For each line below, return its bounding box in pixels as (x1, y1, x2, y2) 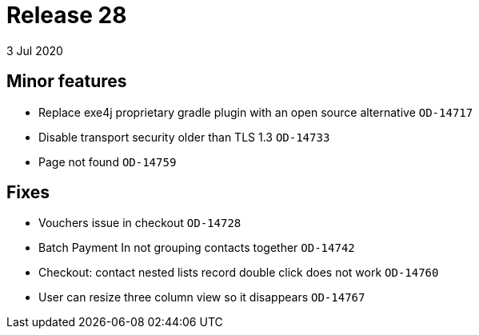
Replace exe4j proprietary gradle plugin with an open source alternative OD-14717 (38, 105, 473, 119)
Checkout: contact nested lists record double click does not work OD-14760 (38, 265, 439, 280)
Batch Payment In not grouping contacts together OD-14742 (38, 241, 355, 255)
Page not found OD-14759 (38, 154, 177, 169)
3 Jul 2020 (6, 43, 63, 58)
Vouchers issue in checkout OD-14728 (38, 216, 241, 230)
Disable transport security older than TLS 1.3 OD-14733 (38, 130, 330, 144)
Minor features (6, 71, 127, 92)
